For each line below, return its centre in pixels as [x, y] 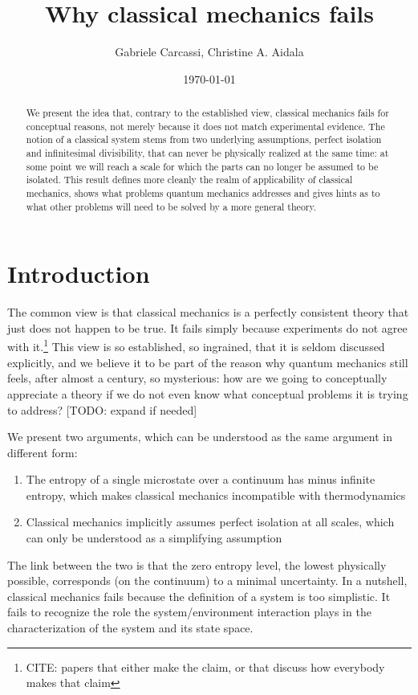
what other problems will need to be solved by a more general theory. [171, 206]
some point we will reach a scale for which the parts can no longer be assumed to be [202, 166]
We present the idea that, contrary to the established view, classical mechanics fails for [207, 113]
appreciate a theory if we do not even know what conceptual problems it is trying [208, 393]
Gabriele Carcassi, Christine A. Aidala [209, 52]
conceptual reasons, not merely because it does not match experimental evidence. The [205, 126]
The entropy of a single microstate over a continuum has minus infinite [201, 479]
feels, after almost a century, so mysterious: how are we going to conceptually [197, 378]
